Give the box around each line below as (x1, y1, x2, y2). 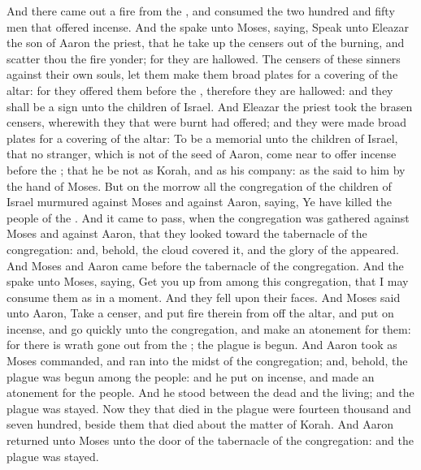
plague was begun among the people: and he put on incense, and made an (7, 368, 375, 385)
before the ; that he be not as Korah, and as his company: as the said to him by (7, 161, 406, 178)
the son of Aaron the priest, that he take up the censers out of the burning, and (7, 34, 405, 51)
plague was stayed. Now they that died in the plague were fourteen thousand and (7, 399, 411, 416)
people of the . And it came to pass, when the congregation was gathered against (7, 209, 410, 226)
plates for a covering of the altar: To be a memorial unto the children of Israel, (7, 129, 398, 146)
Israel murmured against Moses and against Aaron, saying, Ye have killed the (7, 193, 392, 210)
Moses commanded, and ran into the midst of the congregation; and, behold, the (7, 352, 408, 369)
